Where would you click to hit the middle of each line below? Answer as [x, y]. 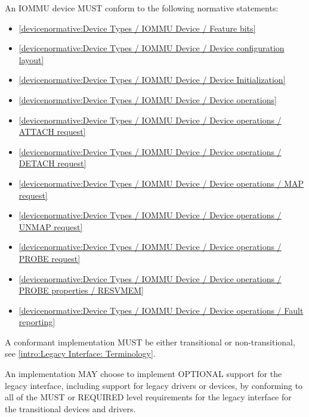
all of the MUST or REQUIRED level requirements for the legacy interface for [148, 397]
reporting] [37, 322]
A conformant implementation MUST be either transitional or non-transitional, [150, 342]
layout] [31, 59]
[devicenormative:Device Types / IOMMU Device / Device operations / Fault [161, 310]
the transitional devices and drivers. [70, 408]
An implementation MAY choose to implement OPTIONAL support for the [143, 374]
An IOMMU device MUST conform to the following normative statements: [142, 8]
